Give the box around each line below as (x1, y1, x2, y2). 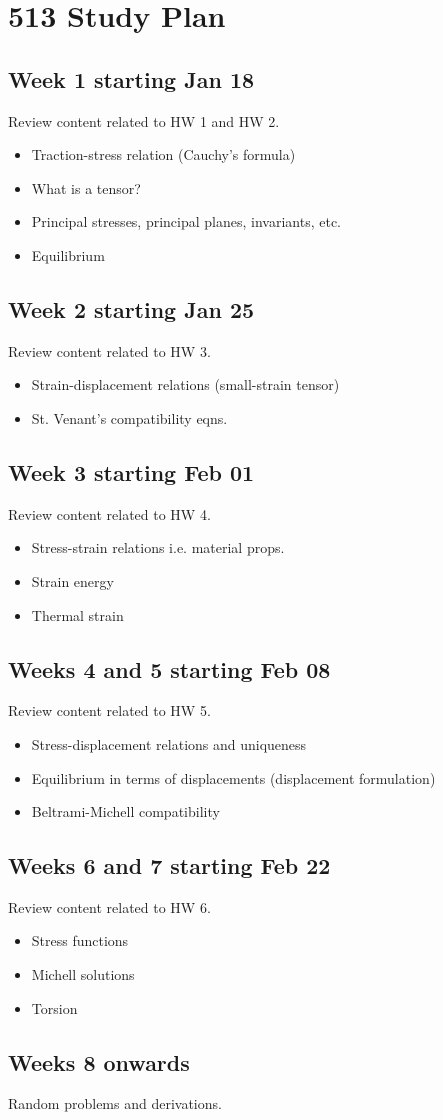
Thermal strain (31, 604, 124, 625)
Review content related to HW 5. (8, 700, 211, 721)
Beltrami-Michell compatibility (31, 801, 220, 822)
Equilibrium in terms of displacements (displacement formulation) (31, 767, 436, 788)
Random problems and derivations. (8, 1093, 222, 1114)
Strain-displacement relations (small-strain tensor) (31, 374, 340, 395)
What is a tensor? (31, 177, 141, 198)
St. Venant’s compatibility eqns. (31, 407, 228, 428)
